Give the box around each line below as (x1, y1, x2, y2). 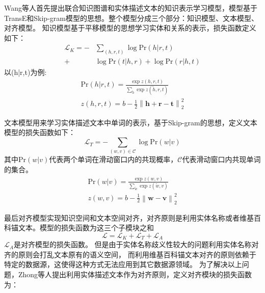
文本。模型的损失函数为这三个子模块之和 (18, 222, 154, 233)
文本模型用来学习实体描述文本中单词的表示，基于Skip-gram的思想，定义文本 (4, 117, 257, 127)
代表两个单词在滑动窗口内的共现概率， (49, 154, 178, 165)
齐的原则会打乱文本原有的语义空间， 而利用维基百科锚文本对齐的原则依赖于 (4, 249, 256, 259)
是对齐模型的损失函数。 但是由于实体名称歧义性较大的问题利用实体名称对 (13, 239, 259, 250)
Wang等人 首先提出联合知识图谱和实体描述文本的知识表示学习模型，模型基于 (4, 3, 258, 13)
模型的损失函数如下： (4, 127, 75, 138)
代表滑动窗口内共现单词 (182, 154, 261, 165)
